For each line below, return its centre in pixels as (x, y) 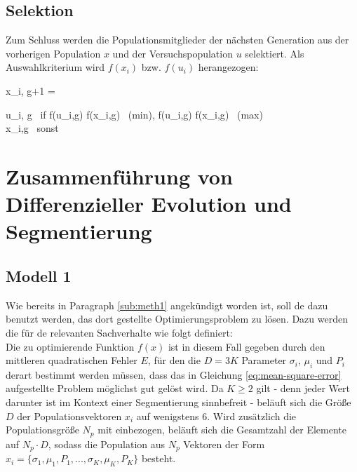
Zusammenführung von (119, 176)
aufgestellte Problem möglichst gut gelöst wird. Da (115, 388)
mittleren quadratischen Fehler (72, 360)
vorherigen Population (53, 53)
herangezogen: (228, 67)
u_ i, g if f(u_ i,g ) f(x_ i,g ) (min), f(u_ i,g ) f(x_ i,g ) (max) (134, 114)
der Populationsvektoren (69, 416)
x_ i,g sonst (32, 128)
